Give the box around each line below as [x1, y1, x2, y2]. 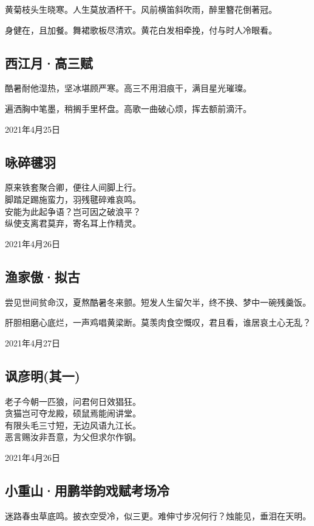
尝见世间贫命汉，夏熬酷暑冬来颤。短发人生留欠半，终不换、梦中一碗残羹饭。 [5, 295, 311, 308]
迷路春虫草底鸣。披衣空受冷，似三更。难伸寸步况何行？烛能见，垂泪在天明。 [5, 509, 311, 522]
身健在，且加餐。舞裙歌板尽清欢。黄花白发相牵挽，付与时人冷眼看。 [5, 23, 277, 36]
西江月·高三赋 [5, 53, 93, 72]
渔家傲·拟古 [5, 267, 80, 286]
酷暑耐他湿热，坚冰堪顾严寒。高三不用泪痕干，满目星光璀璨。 [5, 82, 251, 94]
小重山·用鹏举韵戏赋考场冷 [5, 480, 169, 499]
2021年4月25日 [5, 122, 60, 135]
